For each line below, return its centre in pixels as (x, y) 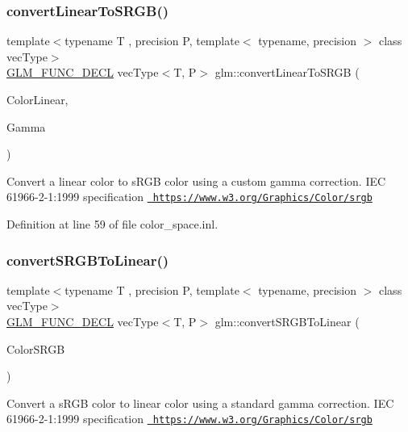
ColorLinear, (37, 99)
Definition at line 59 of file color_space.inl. (112, 224)
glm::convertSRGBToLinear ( (287, 322)
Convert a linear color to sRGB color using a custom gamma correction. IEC (196, 180)
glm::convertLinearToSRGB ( (287, 72)
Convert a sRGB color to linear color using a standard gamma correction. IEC (200, 403)
